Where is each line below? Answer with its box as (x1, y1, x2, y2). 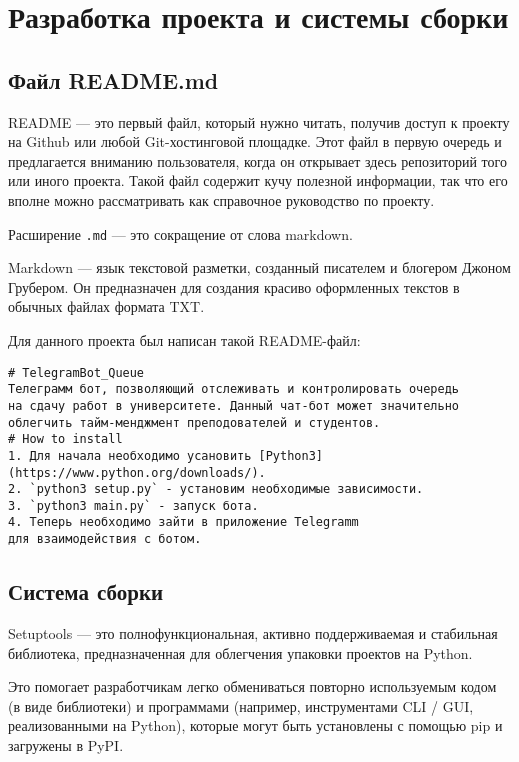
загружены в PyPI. (8, 734, 124, 755)
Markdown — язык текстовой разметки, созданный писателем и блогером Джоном (8, 257, 511, 278)
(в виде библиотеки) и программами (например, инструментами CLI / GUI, (8, 695, 474, 716)
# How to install (8, 432, 123, 447)
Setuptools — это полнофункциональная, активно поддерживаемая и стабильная (8, 623, 498, 643)
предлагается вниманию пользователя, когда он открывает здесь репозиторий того (8, 150, 507, 171)
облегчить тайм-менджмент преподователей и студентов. (8, 415, 381, 430)
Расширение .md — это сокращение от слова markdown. (8, 223, 353, 244)
